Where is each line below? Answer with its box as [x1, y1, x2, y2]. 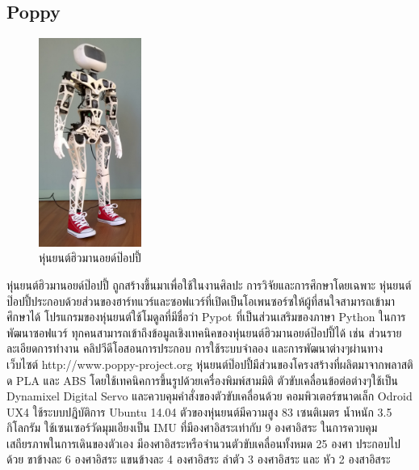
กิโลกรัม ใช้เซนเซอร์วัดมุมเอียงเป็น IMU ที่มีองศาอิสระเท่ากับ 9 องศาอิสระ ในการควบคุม [6, 419, 378, 436]
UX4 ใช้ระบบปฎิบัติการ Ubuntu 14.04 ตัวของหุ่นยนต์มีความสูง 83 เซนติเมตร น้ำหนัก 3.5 [6, 403, 392, 420]
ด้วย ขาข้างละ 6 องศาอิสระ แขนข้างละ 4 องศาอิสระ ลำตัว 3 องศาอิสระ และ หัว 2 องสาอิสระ [6, 451, 391, 468]
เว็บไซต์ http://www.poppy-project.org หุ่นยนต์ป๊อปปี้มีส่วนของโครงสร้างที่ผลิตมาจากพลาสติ [6, 355, 413, 372]
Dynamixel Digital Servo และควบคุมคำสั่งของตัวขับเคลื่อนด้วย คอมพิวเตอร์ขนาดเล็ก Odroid [6, 387, 413, 404]
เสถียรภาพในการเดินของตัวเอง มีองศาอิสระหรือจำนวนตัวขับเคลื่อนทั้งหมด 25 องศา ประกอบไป [6, 434, 400, 451]
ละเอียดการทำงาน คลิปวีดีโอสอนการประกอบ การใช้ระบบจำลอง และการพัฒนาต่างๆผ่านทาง [6, 340, 383, 357]
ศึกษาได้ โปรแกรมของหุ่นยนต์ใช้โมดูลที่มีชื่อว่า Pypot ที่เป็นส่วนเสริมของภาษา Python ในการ [6, 308, 406, 325]
